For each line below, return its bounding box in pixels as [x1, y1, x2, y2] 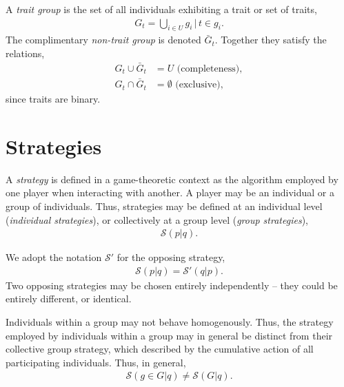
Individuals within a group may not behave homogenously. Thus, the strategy [6, 315, 334, 329]
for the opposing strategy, [117, 250, 225, 264]
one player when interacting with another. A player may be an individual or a [6, 185, 335, 200]
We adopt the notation [6, 250, 102, 264]
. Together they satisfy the [214, 32, 327, 47]
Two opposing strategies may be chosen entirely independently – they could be [6, 278, 338, 292]
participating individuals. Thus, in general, [6, 355, 186, 369]
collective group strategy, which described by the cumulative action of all [6, 342, 314, 356]
